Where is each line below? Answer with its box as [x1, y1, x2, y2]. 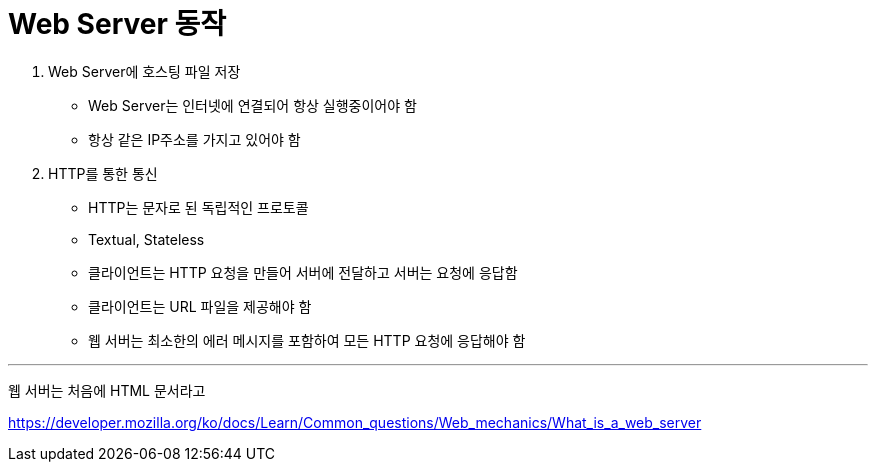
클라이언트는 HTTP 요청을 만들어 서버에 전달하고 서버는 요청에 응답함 [88, 263, 518, 281]
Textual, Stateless [88, 230, 205, 248]
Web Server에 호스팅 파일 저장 [48, 62, 241, 80]
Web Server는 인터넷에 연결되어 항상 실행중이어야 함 [88, 96, 417, 114]
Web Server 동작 [8, 7, 226, 41]
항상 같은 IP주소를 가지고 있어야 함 [88, 130, 301, 148]
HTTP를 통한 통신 [48, 164, 158, 182]
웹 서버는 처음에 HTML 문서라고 [8, 381, 206, 399]
